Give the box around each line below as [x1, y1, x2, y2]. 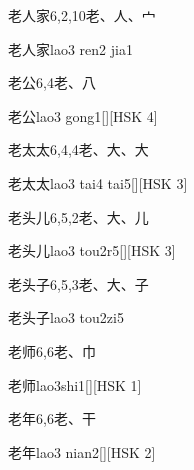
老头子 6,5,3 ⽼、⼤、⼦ [8, 273, 149, 294]
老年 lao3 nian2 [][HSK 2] [8, 441, 156, 462]
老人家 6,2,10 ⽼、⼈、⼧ [8, 5, 156, 25]
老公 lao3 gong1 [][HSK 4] [8, 105, 158, 126]
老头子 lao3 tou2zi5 [8, 307, 124, 328]
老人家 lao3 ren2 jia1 [8, 38, 133, 59]
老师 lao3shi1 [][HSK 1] [8, 374, 142, 395]
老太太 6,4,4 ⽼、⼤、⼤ [8, 139, 149, 160]
